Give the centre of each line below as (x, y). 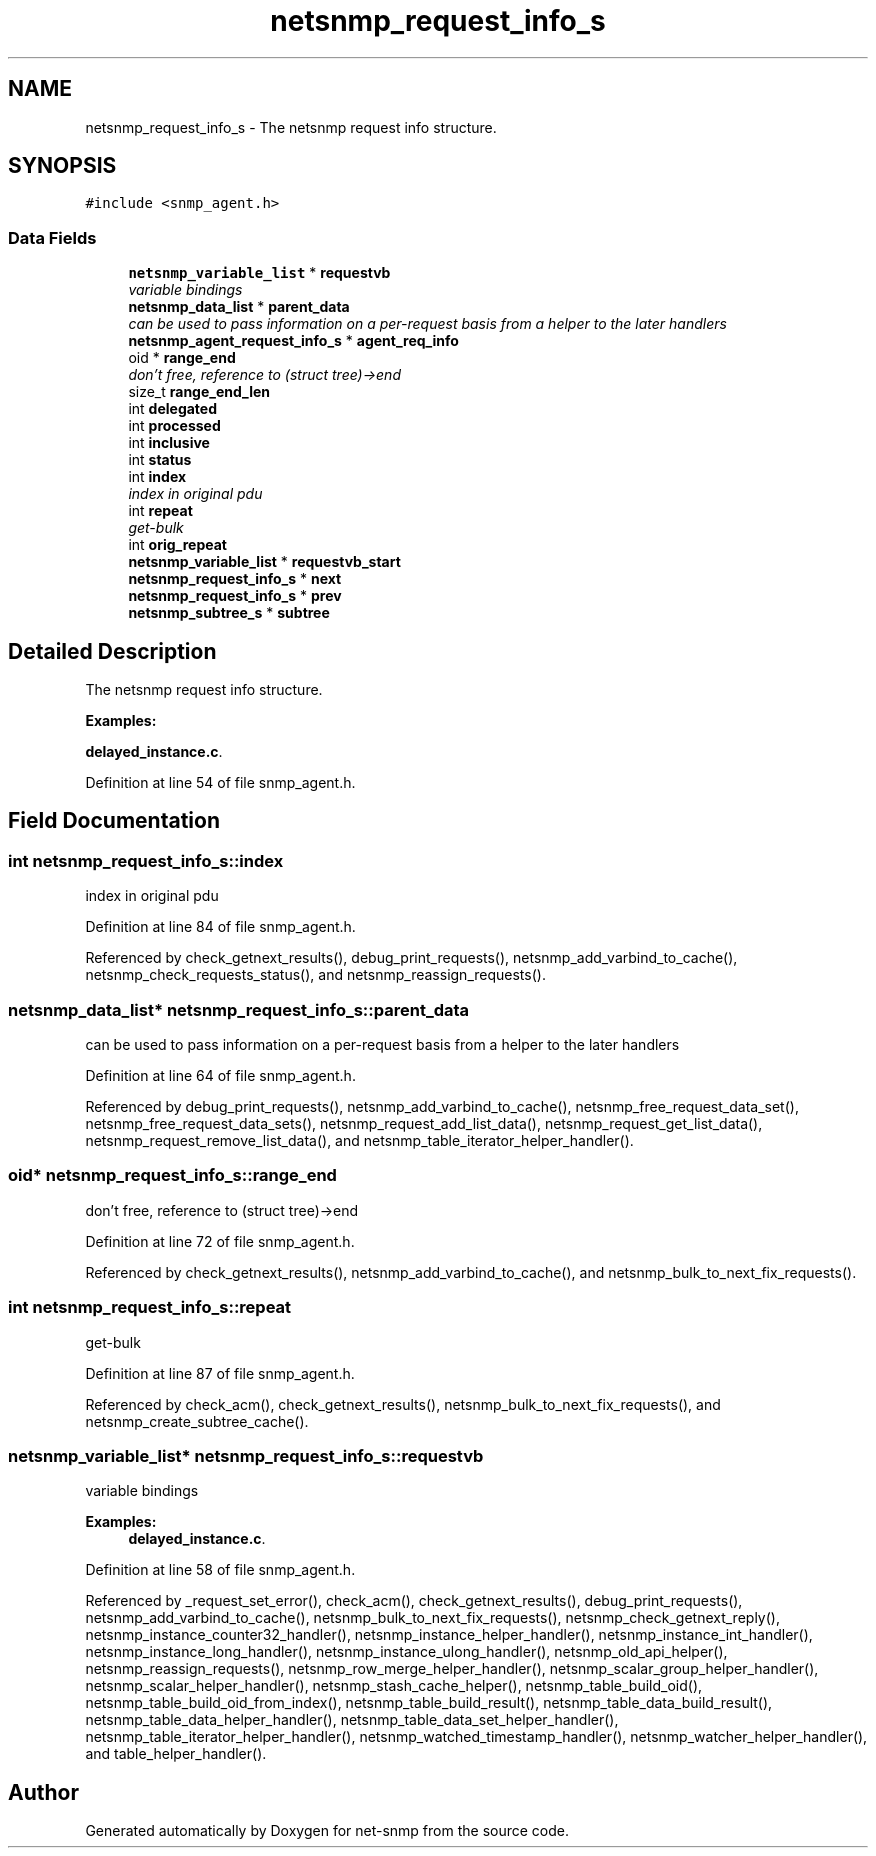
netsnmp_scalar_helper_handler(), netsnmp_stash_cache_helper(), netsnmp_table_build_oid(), (394, 1686)
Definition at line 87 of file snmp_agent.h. (220, 1373)
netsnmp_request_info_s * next (235, 579)
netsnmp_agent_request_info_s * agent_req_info (293, 341)
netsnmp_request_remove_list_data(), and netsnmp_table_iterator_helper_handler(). (359, 1140)
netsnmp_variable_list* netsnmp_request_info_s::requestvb (246, 1455)
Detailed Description (112, 651)
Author (43, 1792)
